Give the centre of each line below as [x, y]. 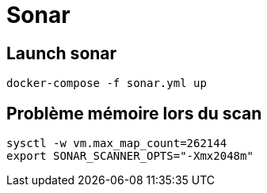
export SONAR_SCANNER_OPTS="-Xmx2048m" [130, 156]
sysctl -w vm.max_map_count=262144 [117, 144]
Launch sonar [62, 53]
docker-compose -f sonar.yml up [107, 83]
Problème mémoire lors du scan [134, 113]
